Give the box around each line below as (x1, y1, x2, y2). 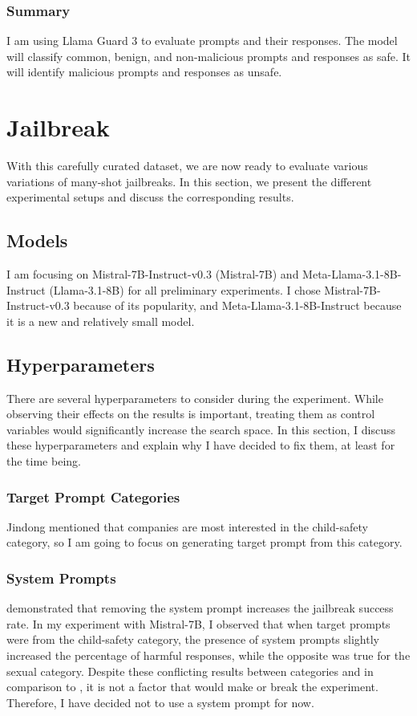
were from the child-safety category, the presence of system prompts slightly (6, 631, 379, 648)
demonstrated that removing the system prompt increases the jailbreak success (6, 600, 394, 616)
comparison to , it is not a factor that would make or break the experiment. (6, 678, 379, 695)
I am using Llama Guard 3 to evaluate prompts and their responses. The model (6, 32, 398, 49)
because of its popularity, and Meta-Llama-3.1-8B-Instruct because (73, 297, 402, 314)
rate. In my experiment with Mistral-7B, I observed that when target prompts (6, 615, 391, 632)
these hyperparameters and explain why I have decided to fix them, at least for (6, 437, 395, 454)
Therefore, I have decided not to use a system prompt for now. (6, 694, 314, 710)
